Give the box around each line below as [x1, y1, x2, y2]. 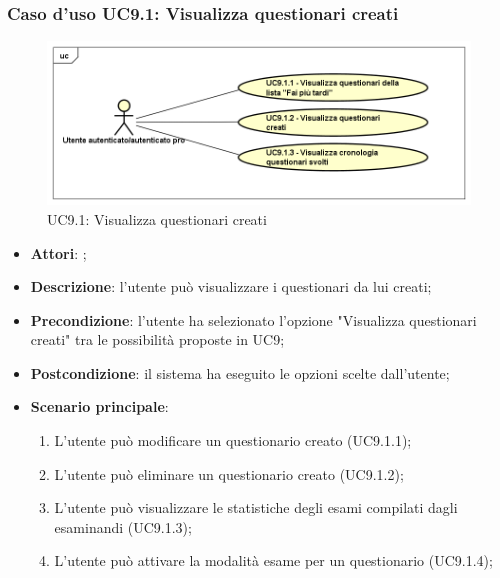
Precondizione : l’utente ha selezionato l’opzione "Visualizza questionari [30, 309, 477, 330]
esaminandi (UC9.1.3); [54, 516, 192, 537]
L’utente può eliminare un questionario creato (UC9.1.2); [54, 463, 404, 484]
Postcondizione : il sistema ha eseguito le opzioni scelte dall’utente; [30, 362, 450, 383]
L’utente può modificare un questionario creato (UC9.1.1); [54, 430, 412, 451]
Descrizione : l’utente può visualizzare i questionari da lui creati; [30, 276, 432, 297]
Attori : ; [30, 242, 87, 263]
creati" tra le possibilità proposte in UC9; [30, 329, 285, 350]
